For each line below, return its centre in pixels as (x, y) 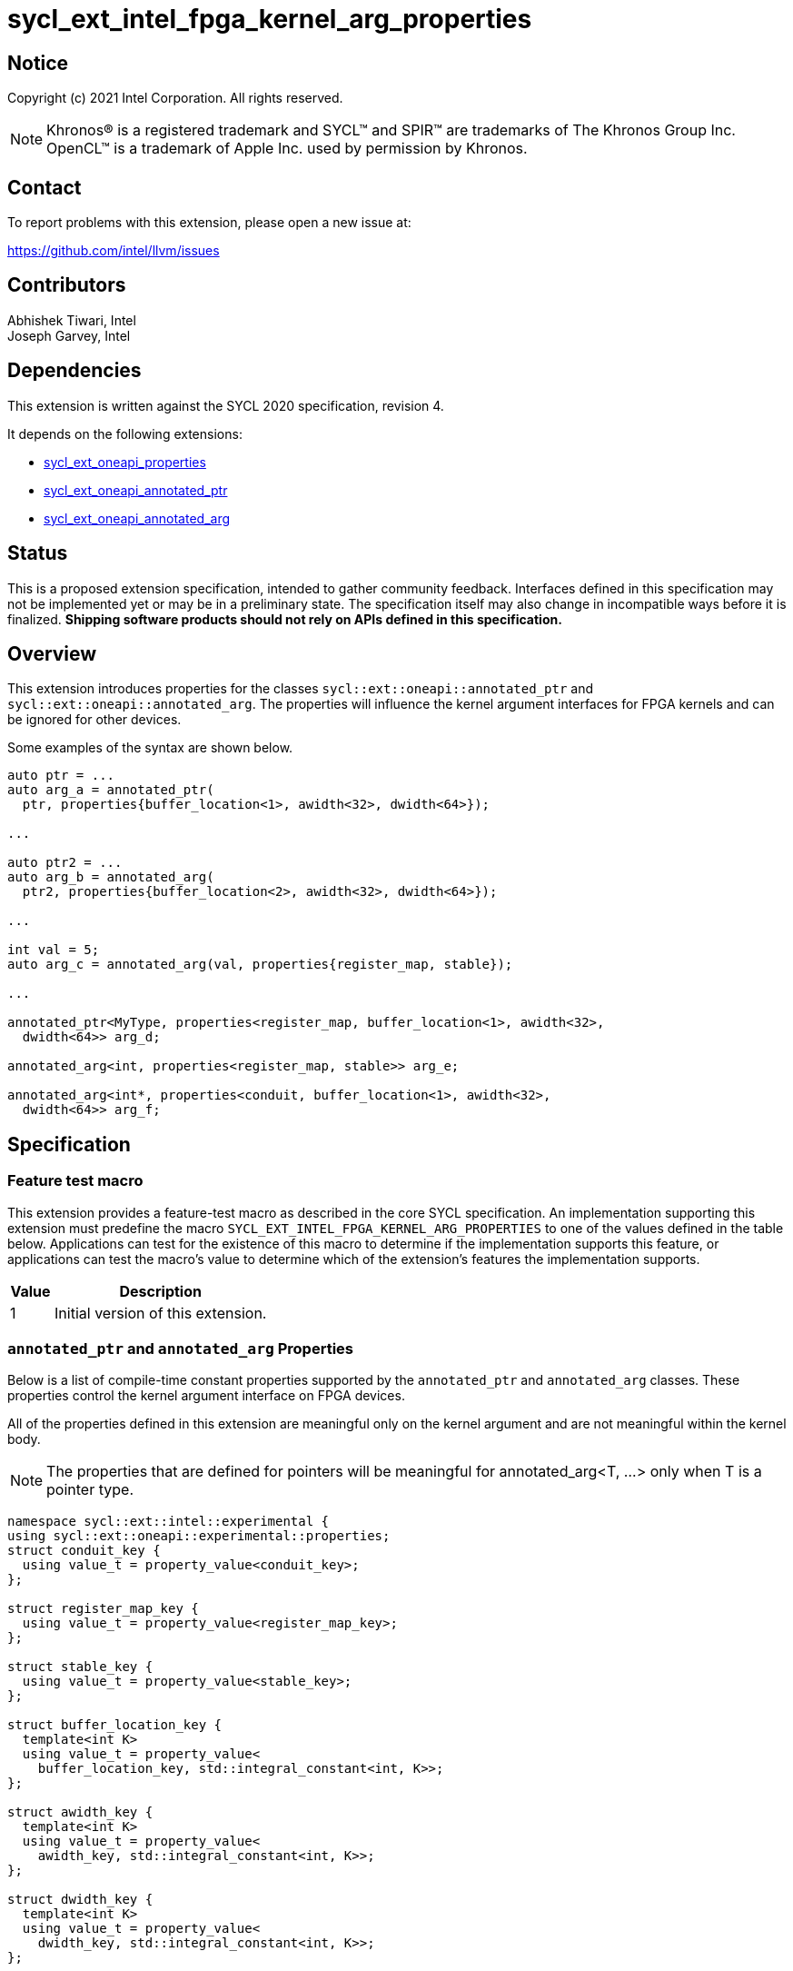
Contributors (67, 285)
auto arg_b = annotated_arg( (111, 877)
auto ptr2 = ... (65, 863)
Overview (52, 653)
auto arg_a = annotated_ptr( (111, 790)
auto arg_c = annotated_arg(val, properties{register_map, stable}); (260, 965)
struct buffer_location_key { (115, 1725)
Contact (45, 187)
